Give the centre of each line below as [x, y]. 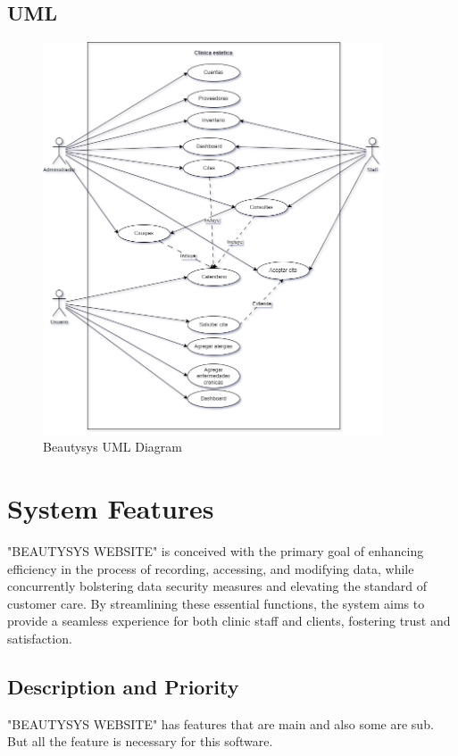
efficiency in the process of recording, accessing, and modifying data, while [211, 568]
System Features [111, 508]
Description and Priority [123, 686]
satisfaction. [40, 638]
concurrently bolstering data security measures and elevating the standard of [217, 586]
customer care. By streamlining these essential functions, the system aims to [216, 603]
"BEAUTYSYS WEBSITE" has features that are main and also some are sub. [221, 723]
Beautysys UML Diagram [112, 447]
